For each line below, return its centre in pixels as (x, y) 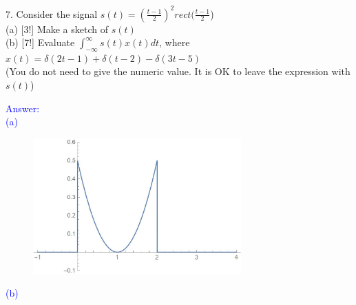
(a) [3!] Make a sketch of (57, 29)
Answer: (23, 108)
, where (175, 42)
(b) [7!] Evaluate (40, 42)
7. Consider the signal (52, 13)
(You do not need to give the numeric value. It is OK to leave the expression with (178, 71)
